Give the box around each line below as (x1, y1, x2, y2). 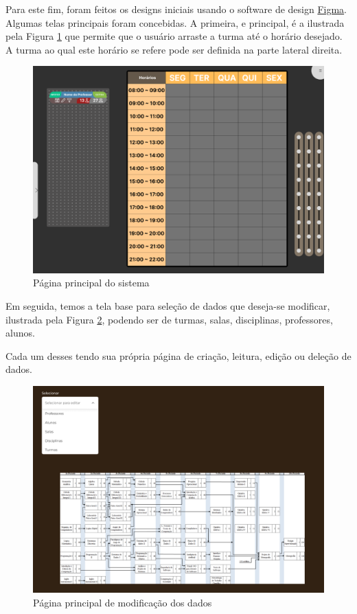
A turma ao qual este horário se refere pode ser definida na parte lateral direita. (5, 42, 343, 56)
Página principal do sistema (33, 275, 150, 290)
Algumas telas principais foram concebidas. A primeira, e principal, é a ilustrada (5, 15, 345, 30)
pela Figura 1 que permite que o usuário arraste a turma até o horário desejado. (5, 29, 343, 43)
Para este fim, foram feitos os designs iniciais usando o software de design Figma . (5, 2, 347, 16)
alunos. (5, 326, 35, 340)
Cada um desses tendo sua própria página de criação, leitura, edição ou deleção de (5, 348, 352, 363)
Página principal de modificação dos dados (33, 595, 212, 609)
